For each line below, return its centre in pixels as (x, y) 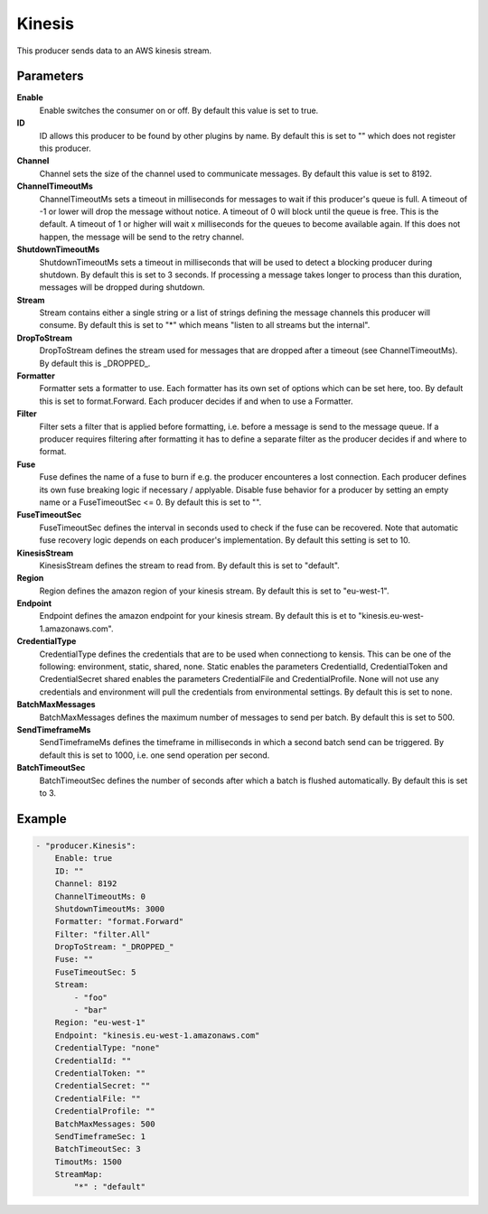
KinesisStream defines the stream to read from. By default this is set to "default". (190, 565)
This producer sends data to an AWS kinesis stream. (114, 51)
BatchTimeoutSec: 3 (98, 1149)
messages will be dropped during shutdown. (122, 287)
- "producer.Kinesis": (86, 845)
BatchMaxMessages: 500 (105, 1124)
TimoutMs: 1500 (88, 1162)
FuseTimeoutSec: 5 (95, 972)
